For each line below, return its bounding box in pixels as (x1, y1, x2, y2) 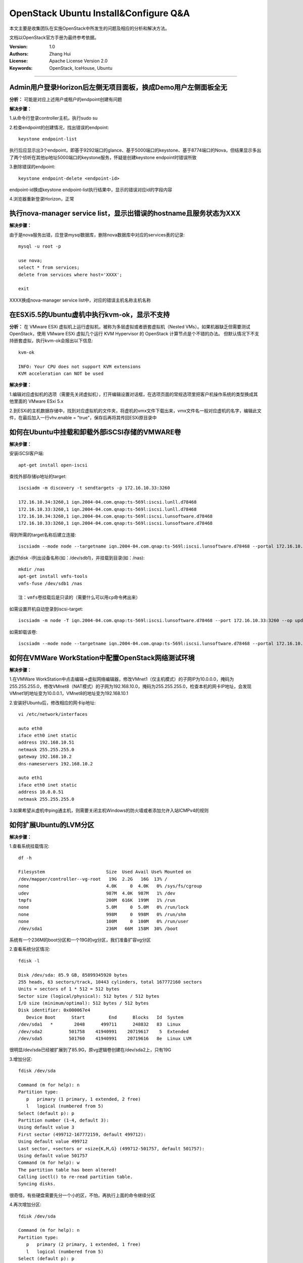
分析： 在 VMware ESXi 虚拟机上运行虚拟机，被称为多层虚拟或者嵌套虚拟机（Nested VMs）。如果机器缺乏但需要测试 (9, 323, 250, 329)
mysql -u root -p (18, 244, 61, 249)
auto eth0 (18, 725, 42, 731)
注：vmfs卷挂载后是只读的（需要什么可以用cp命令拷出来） (18, 595, 141, 601)
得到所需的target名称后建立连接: (9, 531, 76, 538)
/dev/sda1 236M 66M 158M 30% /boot (18, 926, 178, 932)
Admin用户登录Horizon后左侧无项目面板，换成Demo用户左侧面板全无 (9, 83, 227, 92)
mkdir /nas (18, 566, 45, 572)
